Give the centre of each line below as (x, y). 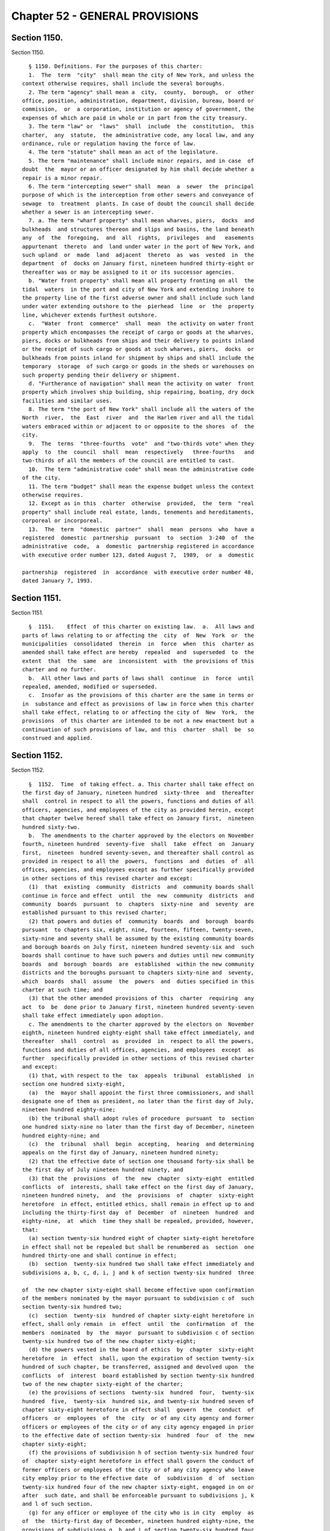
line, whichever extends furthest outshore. (90, 315)
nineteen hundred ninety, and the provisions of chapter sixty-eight (138, 1195)
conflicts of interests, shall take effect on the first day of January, (138, 1187)
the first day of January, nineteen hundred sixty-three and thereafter (138, 792)
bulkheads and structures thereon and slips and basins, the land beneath (138, 229)
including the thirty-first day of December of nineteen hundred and (138, 1213)
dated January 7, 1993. (58, 581)
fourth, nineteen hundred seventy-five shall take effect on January (138, 844)
